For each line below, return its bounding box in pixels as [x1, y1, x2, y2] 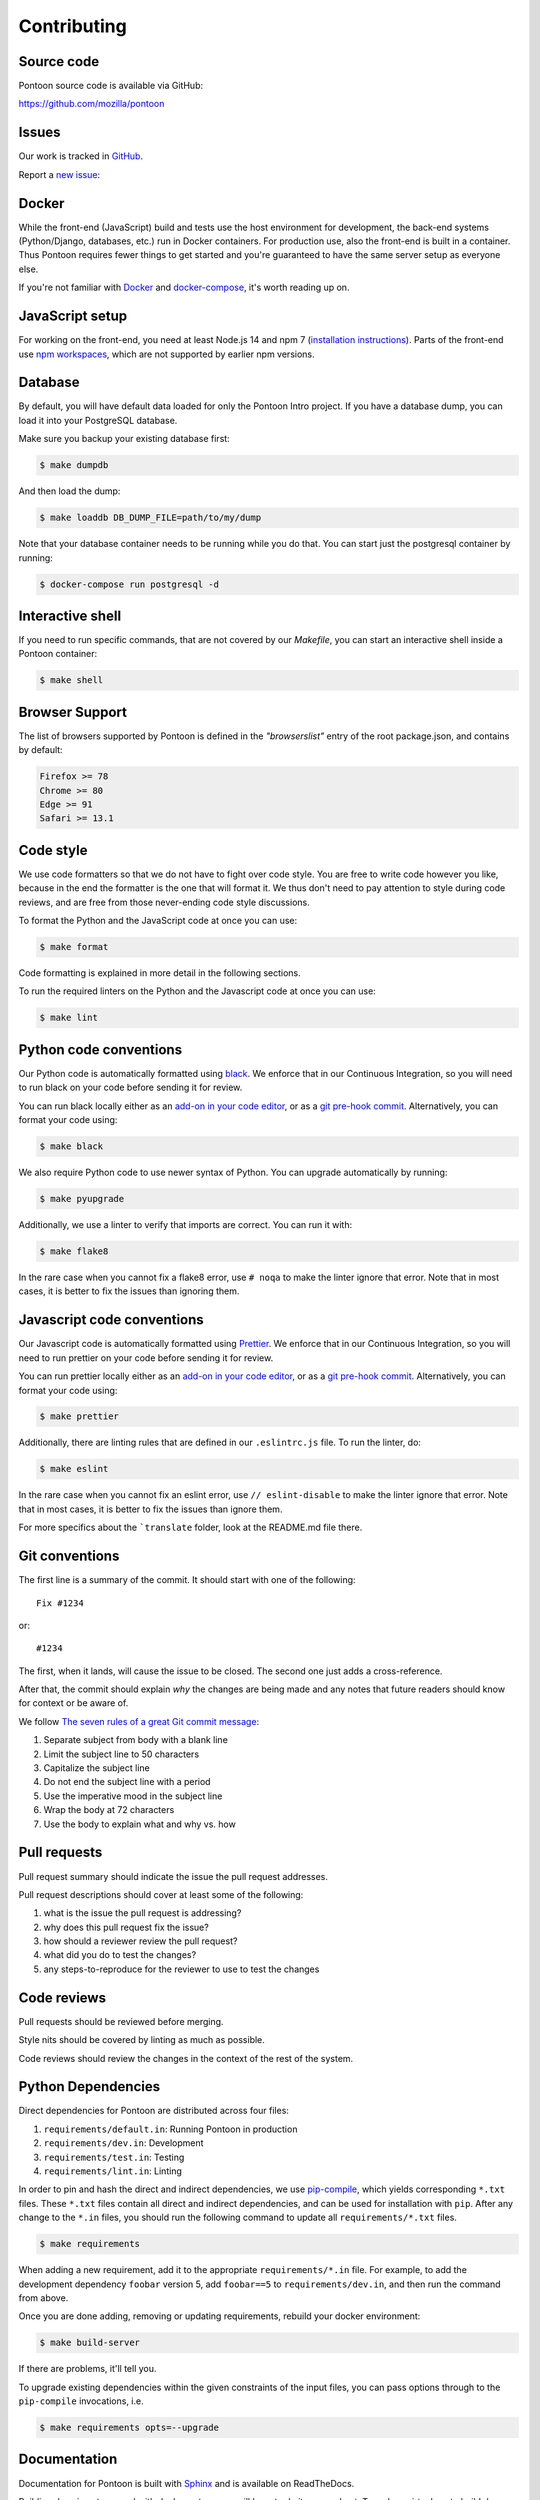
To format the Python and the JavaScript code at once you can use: [18, 915, 298, 927]
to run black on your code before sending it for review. [18, 1081, 243, 1094]
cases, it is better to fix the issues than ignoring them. [18, 1285, 240, 1297]
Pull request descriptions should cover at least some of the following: [18, 1888, 304, 1900]
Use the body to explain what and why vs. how [43, 1818, 237, 1830]
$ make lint [39, 1012, 99, 1024]
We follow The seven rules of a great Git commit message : [18, 1715, 260, 1727]
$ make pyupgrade [39, 1193, 125, 1205]
